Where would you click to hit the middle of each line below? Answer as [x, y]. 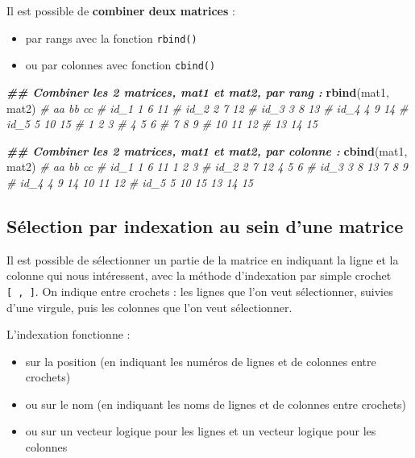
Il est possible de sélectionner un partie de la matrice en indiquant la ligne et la [203, 259]
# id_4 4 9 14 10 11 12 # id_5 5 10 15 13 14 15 [130, 182]
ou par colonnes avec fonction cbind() [120, 65]
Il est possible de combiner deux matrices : [121, 10]
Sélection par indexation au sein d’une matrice [205, 225]
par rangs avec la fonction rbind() [111, 37]
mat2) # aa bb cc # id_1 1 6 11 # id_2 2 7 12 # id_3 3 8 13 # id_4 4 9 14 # [207, 108]
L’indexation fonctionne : [68, 334]
